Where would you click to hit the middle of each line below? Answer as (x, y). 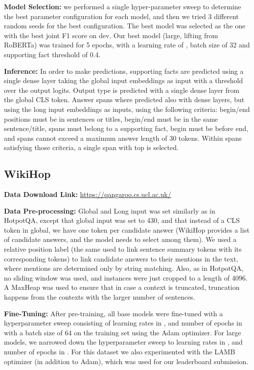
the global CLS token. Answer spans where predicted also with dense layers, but (124, 99)
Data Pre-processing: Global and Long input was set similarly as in (110, 210)
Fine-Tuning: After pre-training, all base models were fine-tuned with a (114, 313)
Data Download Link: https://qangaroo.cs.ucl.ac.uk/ (88, 194)
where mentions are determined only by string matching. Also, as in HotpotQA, (124, 268)
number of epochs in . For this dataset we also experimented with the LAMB (120, 352)
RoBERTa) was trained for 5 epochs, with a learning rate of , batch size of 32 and (127, 45)
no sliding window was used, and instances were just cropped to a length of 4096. (126, 277)
